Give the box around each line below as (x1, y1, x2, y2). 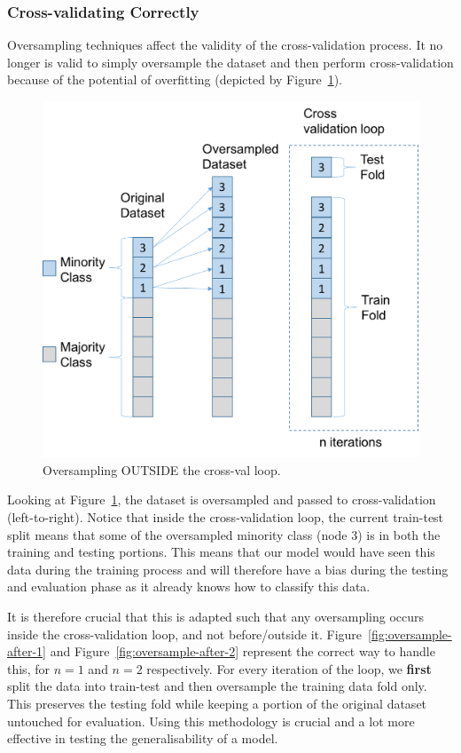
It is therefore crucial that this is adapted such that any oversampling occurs (7, 606, 425, 625)
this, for (7, 659, 50, 678)
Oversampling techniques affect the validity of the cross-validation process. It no (7, 36, 443, 54)
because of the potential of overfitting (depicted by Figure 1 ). (7, 70, 342, 89)
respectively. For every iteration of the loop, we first (146, 659, 432, 678)
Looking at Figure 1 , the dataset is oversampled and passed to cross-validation (7, 490, 436, 509)
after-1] (7, 642, 46, 661)
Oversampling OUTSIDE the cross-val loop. (43, 460, 281, 479)
